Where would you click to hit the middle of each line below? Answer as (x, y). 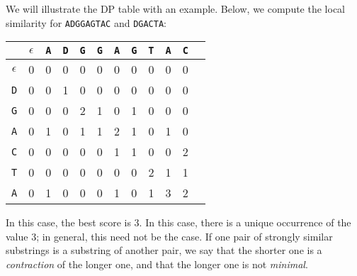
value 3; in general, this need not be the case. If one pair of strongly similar (169, 236)
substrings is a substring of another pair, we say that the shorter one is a (164, 250)
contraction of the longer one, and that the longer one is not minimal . (157, 264)
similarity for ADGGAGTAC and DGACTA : (86, 22)
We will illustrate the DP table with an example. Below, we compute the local (175, 9)
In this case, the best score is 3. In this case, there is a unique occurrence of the (178, 222)
